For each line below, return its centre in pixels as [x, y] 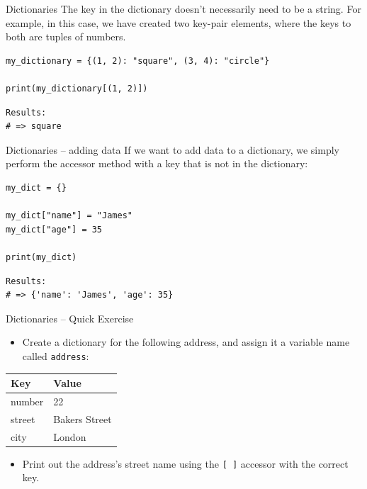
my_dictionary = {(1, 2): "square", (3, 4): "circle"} [138, 61]
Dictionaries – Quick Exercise [70, 318]
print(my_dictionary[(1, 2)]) [77, 88]
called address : [56, 355]
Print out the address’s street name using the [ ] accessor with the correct [185, 463]
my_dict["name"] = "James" [69, 216]
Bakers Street [83, 418]
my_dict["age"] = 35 [54, 229]
